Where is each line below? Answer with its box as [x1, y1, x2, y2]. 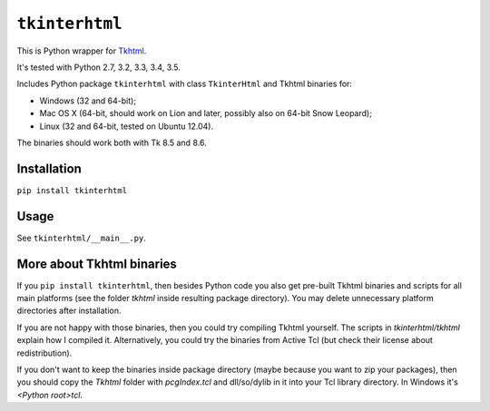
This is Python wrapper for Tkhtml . [16, 45, 147, 56]
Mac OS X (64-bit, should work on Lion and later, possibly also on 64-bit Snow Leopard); [39, 108, 372, 119]
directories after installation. [16, 305, 122, 317]
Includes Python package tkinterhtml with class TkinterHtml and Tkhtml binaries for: [16, 78, 353, 90]
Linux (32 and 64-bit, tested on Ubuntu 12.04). [39, 121, 213, 132]
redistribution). [16, 347, 73, 358]
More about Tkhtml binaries [16, 256, 177, 271]
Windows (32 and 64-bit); [39, 95, 136, 106]
